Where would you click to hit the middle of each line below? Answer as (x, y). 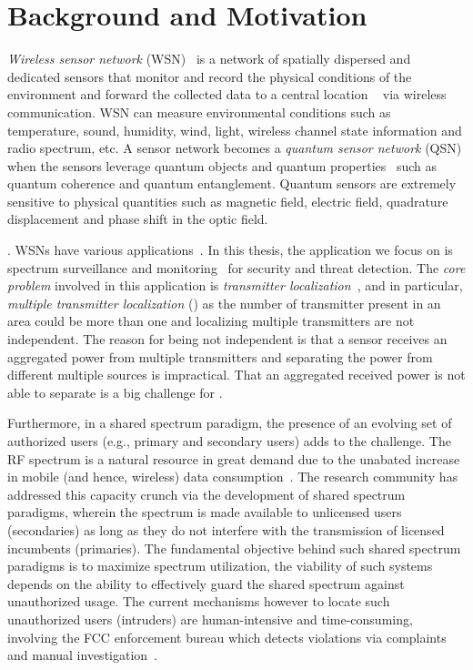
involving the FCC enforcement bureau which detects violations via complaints (227, 637)
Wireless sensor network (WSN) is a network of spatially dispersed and (209, 59)
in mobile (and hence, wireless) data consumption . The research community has (233, 477)
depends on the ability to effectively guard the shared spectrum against (206, 583)
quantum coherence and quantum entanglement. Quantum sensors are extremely (232, 183)
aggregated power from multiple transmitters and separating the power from (220, 356)
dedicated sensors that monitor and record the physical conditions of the (210, 76)
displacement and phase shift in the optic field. (138, 219)
